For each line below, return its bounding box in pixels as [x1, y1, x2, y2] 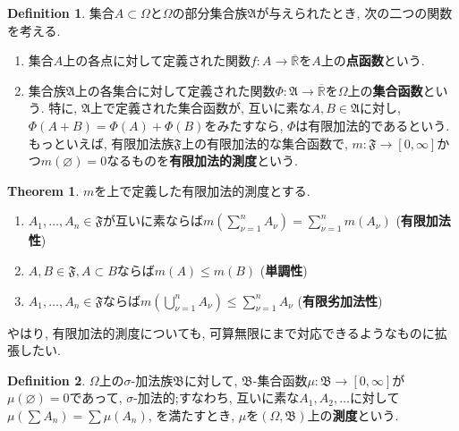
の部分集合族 [172, 4, 248, 21]
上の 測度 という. [307, 405, 399, 424]
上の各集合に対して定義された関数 [74, 80, 276, 99]
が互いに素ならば [103, 211, 203, 230]
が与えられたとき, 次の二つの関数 [256, 4, 453, 21]
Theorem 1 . [7, 181, 80, 199]
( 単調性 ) [259, 260, 308, 279]
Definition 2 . [7, 370, 86, 389]
